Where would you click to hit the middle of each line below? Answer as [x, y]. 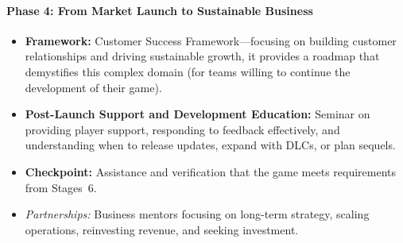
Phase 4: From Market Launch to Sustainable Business [160, 10]
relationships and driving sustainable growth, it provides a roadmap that [202, 56]
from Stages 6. [61, 187]
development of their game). [93, 87]
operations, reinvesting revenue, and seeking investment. [162, 229]
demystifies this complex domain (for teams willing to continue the [188, 71]
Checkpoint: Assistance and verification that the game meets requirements [211, 171]
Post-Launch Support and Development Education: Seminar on [198, 114]
